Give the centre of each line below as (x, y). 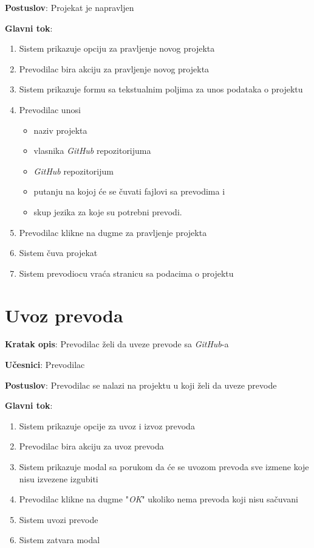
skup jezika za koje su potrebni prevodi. (108, 211)
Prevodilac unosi (50, 109)
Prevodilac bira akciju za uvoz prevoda (91, 446)
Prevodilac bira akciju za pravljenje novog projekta (114, 68)
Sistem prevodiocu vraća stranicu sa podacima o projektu (126, 273)
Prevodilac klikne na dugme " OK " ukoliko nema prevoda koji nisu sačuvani (159, 499)
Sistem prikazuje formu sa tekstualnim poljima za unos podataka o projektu (161, 89)
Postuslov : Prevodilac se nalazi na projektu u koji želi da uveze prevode (141, 385)
